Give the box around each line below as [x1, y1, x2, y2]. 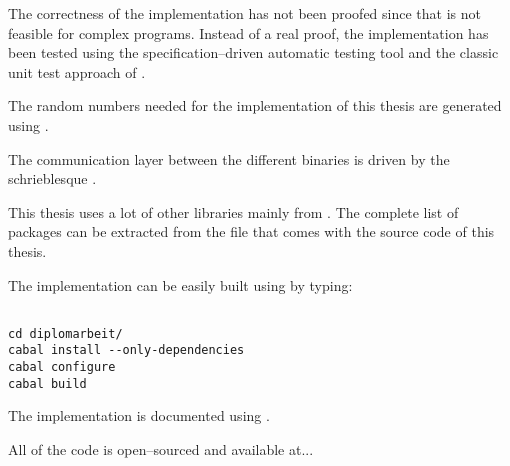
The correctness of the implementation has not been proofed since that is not [8, 3, 481, 23]
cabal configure [8, 360, 116, 375]
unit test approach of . [8, 61, 146, 82]
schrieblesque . [8, 168, 97, 189]
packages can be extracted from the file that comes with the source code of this [8, 221, 495, 242]
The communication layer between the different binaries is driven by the [8, 148, 450, 169]
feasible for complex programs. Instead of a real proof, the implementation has [8, 22, 489, 43]
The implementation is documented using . [8, 405, 270, 426]
